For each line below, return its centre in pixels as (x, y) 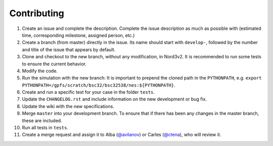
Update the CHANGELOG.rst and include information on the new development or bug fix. (115, 99)
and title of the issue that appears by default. (69, 49)
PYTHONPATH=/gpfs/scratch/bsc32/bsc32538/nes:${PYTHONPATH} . (99, 85)
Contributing (37, 13)
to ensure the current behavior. (54, 64)
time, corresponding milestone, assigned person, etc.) (78, 35)
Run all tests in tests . (45, 128)
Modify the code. (40, 70)
